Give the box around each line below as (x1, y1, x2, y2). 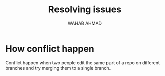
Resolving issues (48, 4, 122, 15)
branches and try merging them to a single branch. (5, 65, 111, 71)
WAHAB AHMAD (67, 20, 102, 26)
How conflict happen (5, 43, 94, 54)
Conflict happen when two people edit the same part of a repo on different (5, 59, 160, 66)
